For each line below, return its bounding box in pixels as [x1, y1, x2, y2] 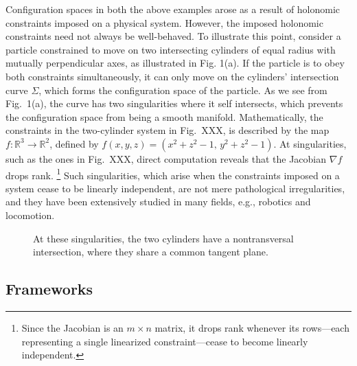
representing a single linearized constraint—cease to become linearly [21, 334, 308, 348]
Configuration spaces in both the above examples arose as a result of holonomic [5, 2, 341, 16]
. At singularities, [273, 136, 347, 150]
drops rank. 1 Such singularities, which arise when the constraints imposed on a [5, 165, 340, 182]
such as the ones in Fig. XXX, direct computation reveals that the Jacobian [5, 151, 327, 165]
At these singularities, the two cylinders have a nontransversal [33, 231, 294, 245]
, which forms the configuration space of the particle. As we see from [38, 82, 327, 97]
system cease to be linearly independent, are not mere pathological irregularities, [5, 181, 345, 195]
